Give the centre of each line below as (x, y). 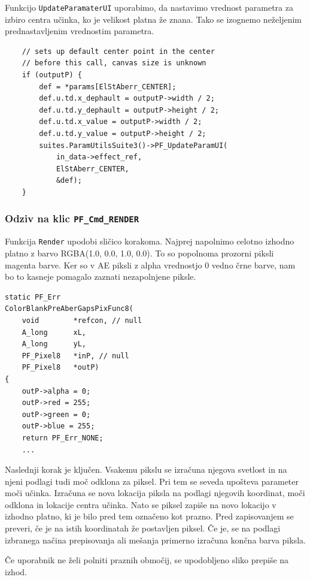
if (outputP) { (52, 75)
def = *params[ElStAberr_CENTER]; (108, 87)
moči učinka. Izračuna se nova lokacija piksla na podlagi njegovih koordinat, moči (155, 493)
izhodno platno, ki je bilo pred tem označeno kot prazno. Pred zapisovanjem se (149, 516)
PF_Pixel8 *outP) (60, 368)
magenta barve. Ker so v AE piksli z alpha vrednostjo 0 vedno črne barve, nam (150, 265)
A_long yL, (54, 344)
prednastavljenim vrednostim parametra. (80, 31)
